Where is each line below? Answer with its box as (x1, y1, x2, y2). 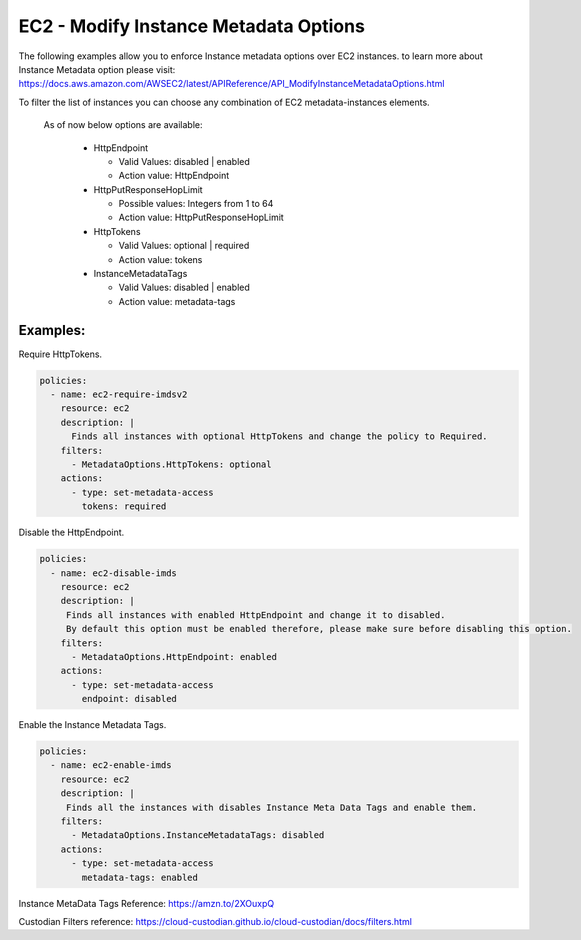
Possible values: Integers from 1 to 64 (118, 198, 274, 210)
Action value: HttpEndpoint (118, 170, 230, 182)
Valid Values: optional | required (118, 240, 250, 252)
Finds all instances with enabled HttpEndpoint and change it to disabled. (65, 609, 446, 620)
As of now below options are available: (43, 119, 204, 131)
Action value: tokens (118, 253, 203, 265)
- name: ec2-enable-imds (50, 760, 172, 771)
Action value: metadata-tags (118, 295, 236, 307)
